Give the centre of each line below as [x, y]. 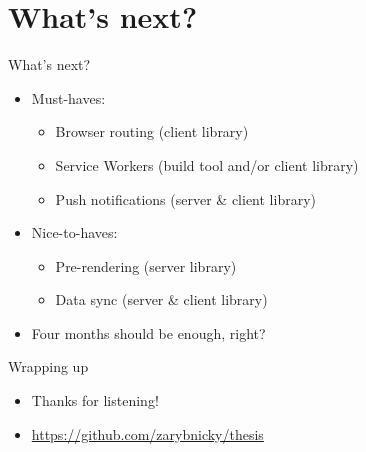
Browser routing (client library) [152, 131]
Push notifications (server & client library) [185, 198]
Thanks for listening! [95, 400]
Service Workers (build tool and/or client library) [207, 164]
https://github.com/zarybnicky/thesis [147, 433]
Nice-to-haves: [74, 232]
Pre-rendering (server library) [146, 265]
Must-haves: [68, 97]
